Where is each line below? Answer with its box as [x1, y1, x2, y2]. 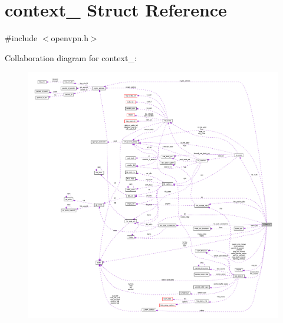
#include [5, 32, 38, 44]
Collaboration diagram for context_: [5, 51, 137, 64]
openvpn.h [51, 32, 88, 44]
